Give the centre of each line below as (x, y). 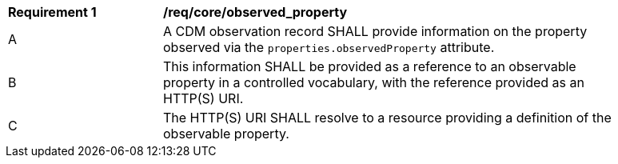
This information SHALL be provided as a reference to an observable (370, 66)
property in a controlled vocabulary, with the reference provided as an (374, 82)
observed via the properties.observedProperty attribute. (329, 47)
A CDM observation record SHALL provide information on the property (375, 31)
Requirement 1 (52, 12)
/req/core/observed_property (255, 12)
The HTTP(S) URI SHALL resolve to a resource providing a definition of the (387, 118)
